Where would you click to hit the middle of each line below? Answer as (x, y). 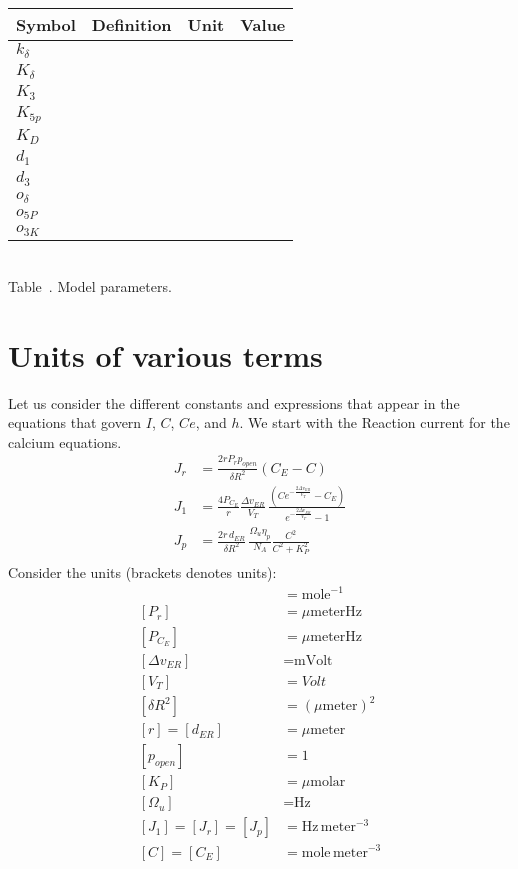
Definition (131, 24)
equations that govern (75, 422)
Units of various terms (165, 354)
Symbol (46, 24)
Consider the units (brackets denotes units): (142, 572)
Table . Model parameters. (90, 285)
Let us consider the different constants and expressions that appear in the (234, 402)
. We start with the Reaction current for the (374, 422)
